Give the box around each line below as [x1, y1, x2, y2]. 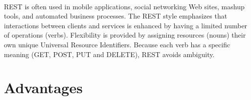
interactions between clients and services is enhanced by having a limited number [4, 20, 248, 30]
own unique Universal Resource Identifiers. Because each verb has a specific [4, 39, 230, 49]
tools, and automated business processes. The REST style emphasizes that [4, 11, 228, 21]
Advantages [4, 78, 83, 98]
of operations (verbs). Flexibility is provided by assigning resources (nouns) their [4, 30, 246, 40]
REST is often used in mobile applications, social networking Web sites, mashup [4, 1, 245, 11]
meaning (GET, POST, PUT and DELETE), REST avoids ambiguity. [4, 49, 215, 59]
